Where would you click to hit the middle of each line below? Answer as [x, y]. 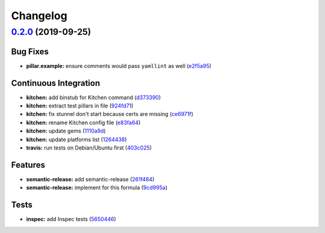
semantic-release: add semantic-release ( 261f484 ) [90, 179]
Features [28, 165]
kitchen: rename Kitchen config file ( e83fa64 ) [83, 123]
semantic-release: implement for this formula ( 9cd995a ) [97, 188]
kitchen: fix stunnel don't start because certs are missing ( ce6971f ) [110, 114]
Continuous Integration [56, 83]
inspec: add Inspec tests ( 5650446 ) [71, 219]
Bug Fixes [30, 51]
